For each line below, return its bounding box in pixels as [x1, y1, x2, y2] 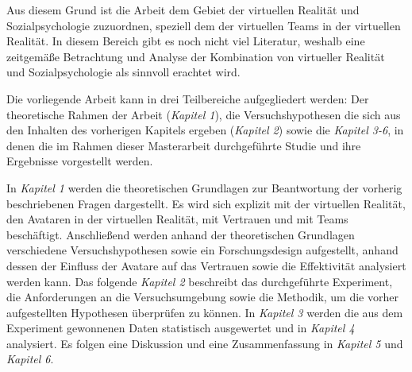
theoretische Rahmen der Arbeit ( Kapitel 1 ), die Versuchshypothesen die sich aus [6, 106, 401, 122]
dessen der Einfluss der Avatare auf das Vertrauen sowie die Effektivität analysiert [6, 257, 406, 273]
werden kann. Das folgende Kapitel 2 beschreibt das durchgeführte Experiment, [6, 273, 393, 289]
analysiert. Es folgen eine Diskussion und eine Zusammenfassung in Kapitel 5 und [6, 335, 403, 351]
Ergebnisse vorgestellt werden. [6, 153, 153, 169]
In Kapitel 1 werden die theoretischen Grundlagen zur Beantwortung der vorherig [6, 179, 402, 196]
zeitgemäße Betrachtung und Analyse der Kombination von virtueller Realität [6, 48, 385, 64]
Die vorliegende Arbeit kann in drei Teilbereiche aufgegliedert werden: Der [6, 90, 369, 107]
